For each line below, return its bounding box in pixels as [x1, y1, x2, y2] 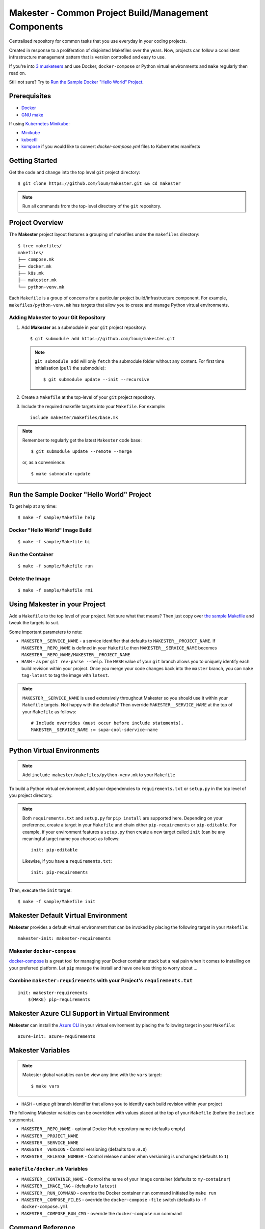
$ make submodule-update [31, 471, 91, 476]
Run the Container [9, 551, 53, 557]
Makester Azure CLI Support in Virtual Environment [9, 1009, 169, 1018]
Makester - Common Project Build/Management [9, 7, 209, 18]
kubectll [21, 137, 38, 143]
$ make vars [31, 1083, 60, 1089]
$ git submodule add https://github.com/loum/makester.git [30, 336, 175, 342]
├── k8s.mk [18, 270, 44, 276]
